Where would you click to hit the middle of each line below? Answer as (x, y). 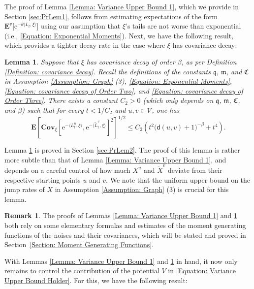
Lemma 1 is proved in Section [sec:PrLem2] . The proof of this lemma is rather (122, 150)
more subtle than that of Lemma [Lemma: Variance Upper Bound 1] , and (115, 159)
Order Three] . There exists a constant (61, 100)
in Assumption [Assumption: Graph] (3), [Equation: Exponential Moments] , (118, 81)
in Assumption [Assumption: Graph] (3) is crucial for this (142, 189)
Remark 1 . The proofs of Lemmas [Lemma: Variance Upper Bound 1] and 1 (121, 215)
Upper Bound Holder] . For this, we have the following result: (96, 280)
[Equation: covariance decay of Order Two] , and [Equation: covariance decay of (124, 90)
